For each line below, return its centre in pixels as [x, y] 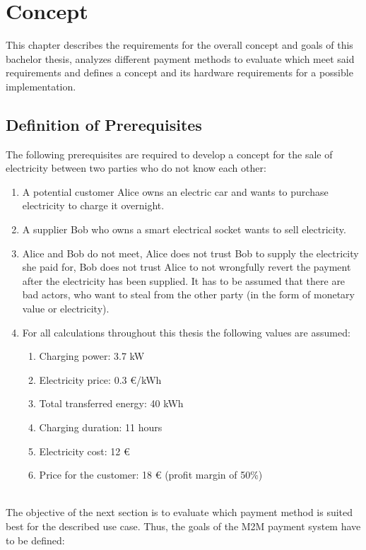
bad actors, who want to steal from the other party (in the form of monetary [188, 294]
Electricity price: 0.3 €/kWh [100, 379]
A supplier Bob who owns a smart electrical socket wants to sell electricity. [184, 229]
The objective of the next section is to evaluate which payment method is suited [179, 512]
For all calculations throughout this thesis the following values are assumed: [186, 332]
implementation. [41, 86]
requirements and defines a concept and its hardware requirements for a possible [179, 72]
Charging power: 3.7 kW [92, 356]
